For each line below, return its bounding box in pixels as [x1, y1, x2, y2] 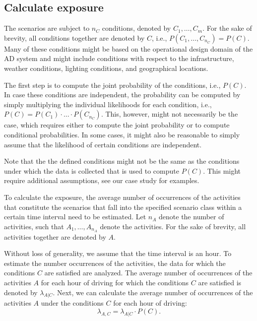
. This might [203, 165, 241, 176]
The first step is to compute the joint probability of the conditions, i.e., [4, 79, 221, 90]
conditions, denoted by [102, 23, 171, 33]
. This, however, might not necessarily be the [101, 109, 238, 119]
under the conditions [41, 298, 104, 308]
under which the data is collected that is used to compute [4, 165, 179, 176]
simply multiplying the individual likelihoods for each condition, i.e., [4, 99, 212, 109]
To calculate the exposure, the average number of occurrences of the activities [4, 192, 241, 202]
